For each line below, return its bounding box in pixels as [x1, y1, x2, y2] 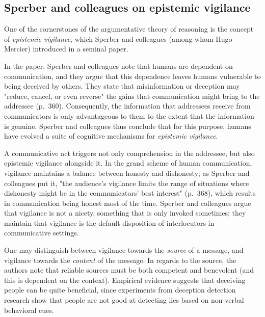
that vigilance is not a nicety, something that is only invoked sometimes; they [4, 207, 246, 218]
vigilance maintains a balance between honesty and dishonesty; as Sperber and [4, 167, 250, 178]
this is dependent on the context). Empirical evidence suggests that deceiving [4, 274, 246, 285]
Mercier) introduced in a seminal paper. [4, 43, 128, 54]
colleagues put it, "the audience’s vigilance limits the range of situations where [4, 177, 249, 188]
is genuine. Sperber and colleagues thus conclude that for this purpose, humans [4, 120, 251, 131]
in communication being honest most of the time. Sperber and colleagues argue [4, 197, 251, 208]
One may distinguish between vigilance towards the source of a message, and [4, 245, 244, 255]
